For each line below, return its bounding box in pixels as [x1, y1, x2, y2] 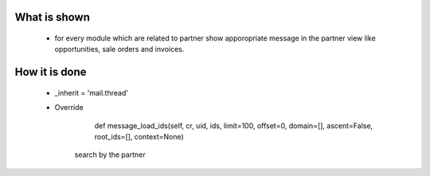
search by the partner [74, 150, 147, 159]
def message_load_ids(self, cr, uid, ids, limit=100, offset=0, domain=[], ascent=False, [94, 120, 373, 131]
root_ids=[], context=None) [94, 131, 185, 141]
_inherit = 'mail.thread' [54, 88, 129, 97]
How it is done [14, 65, 87, 79]
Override [54, 103, 84, 112]
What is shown [14, 10, 91, 24]
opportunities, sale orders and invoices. [54, 45, 185, 54]
